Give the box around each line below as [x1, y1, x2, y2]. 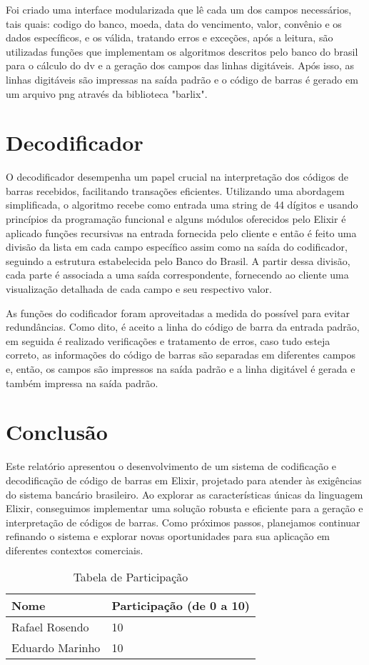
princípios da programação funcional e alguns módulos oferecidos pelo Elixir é [6, 211, 346, 226]
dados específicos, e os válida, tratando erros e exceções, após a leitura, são [6, 30, 333, 45]
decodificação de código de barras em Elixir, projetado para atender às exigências [6, 472, 362, 487]
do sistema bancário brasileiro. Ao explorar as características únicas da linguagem [6, 486, 363, 501]
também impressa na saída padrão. [6, 375, 158, 390]
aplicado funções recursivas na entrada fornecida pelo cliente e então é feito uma [6, 225, 357, 240]
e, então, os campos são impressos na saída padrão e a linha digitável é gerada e [6, 361, 355, 376]
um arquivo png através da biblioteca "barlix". [6, 86, 208, 101]
